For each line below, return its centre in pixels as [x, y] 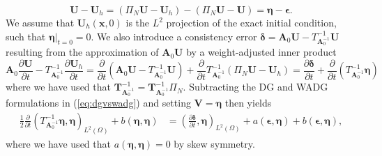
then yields [248, 103]
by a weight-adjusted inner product [261, 52]
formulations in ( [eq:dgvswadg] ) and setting [98, 103]
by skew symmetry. [214, 143]
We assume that [40, 22]
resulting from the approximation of [82, 52]
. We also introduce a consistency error [174, 36]
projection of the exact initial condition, [251, 22]
